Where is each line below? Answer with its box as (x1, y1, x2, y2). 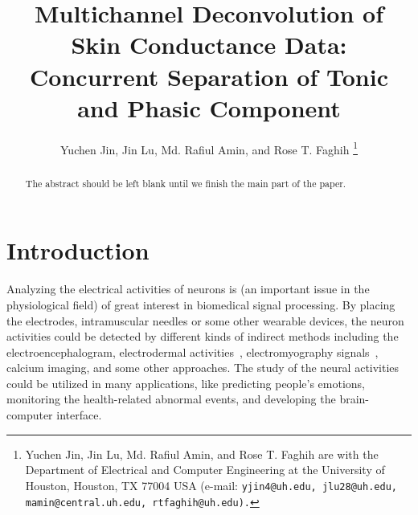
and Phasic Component (77, 91, 341, 124)
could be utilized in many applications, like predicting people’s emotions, (6, 374, 365, 391)
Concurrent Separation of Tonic (30, 59, 388, 92)
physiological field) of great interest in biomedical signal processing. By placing (6, 296, 395, 313)
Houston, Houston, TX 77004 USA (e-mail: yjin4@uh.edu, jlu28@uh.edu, (25, 476, 397, 493)
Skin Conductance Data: (71, 28, 347, 61)
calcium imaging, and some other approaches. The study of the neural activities (6, 359, 400, 376)
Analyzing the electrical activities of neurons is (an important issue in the (6, 280, 370, 297)
